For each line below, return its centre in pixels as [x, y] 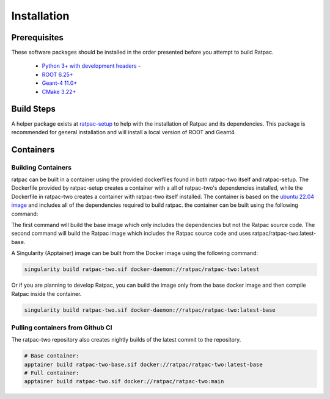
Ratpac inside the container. [46, 293]
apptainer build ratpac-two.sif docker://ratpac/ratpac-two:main [124, 382]
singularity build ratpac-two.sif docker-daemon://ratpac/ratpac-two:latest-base [150, 310]
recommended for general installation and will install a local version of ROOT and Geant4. [124, 132]
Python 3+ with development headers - [91, 66]
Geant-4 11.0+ [60, 83]
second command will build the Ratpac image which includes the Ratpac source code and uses [131, 233]
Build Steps [34, 109]
